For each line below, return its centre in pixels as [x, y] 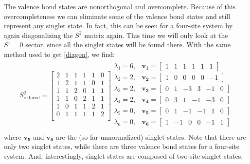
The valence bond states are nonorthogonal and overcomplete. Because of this [120, 6]
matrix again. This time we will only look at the [156, 35]
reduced [32, 98]
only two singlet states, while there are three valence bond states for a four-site [122, 146]
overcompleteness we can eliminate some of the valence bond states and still [117, 16]
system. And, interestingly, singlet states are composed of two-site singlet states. [124, 156]
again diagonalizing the [38, 35]
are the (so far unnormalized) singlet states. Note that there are [151, 137]
